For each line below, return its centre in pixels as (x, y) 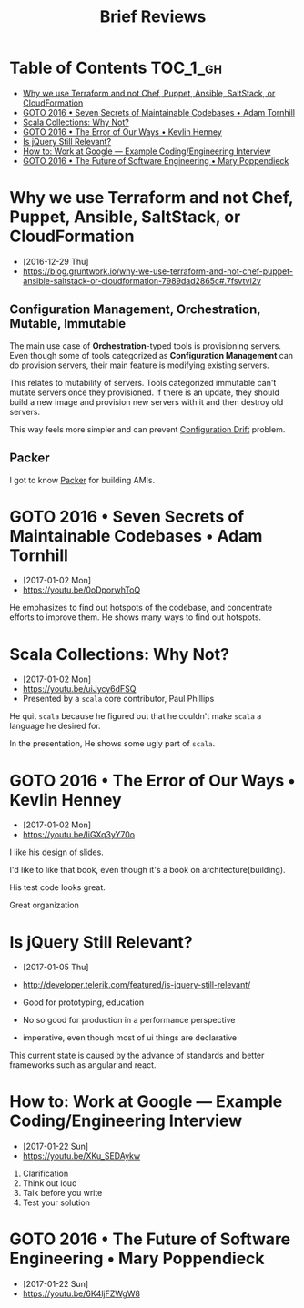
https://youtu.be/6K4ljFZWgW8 (81, 1293)
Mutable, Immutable (68, 324)
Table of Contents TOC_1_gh (116, 68)
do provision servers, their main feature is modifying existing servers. (140, 365)
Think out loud (50, 1183)
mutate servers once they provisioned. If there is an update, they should (144, 392)
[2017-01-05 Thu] (56, 968)
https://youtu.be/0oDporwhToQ (81, 590)
